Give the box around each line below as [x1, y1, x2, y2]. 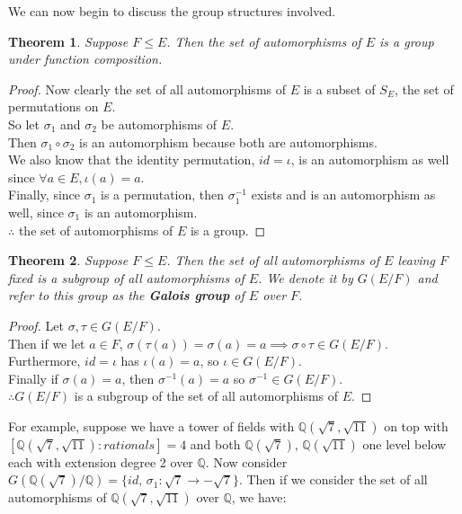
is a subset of [303, 79, 376, 98]
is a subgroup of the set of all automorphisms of [74, 386, 339, 405]
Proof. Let [8, 315, 64, 334]
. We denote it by [258, 268, 353, 287]
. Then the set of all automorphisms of [166, 251, 380, 270]
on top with [384, 416, 449, 435]
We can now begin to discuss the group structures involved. [8, 2, 336, 20]
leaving [397, 251, 435, 270]
